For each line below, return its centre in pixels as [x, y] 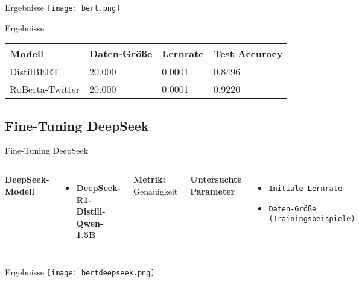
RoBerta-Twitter [45, 89]
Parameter [213, 191]
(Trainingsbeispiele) [312, 219]
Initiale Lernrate [306, 189]
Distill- [91, 211]
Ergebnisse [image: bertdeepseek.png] [80, 272]
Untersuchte [216, 179]
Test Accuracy [248, 54]
